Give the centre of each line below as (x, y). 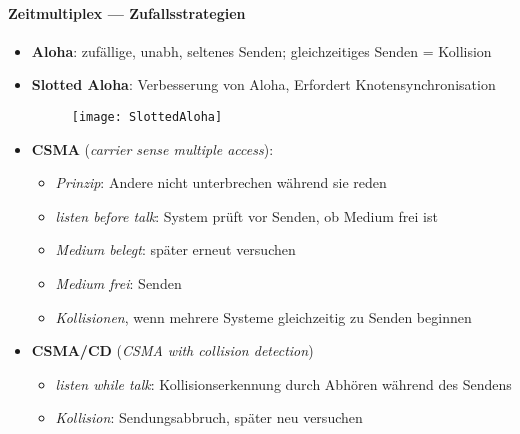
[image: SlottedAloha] (147, 116)
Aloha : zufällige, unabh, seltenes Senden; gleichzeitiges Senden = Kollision (261, 50)
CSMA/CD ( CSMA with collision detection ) (172, 350)
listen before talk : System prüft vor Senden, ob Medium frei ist (246, 215)
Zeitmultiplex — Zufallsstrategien (127, 12)
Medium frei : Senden (118, 283)
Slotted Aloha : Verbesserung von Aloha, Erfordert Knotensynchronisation (263, 84)
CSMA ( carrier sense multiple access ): (152, 148)
